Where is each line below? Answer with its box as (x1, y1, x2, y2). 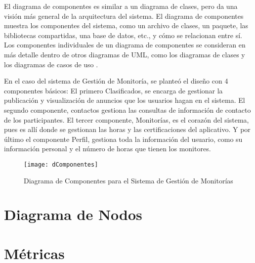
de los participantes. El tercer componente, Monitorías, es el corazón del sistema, (4, 114, 249, 125)
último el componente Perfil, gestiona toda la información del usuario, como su (4, 133, 243, 144)
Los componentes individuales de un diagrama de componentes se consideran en (4, 40, 246, 50)
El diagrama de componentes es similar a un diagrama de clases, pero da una (4, 1, 238, 11)
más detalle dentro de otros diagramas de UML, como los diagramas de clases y (4, 49, 245, 59)
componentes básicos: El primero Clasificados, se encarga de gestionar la (4, 85, 223, 95)
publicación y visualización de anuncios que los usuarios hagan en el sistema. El (4, 95, 245, 105)
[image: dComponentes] (24, 161, 98, 168)
